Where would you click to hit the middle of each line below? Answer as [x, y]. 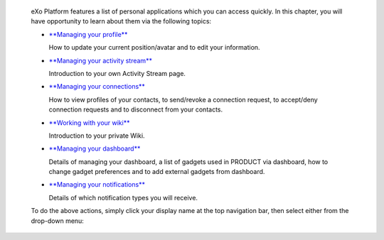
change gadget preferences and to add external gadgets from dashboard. [157, 172]
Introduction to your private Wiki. [97, 136]
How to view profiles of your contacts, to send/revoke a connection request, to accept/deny [183, 99]
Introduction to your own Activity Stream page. [117, 73]
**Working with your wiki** [89, 122]
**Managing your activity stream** [101, 60]
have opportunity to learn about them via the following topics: [121, 21]
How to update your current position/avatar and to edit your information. [154, 48]
